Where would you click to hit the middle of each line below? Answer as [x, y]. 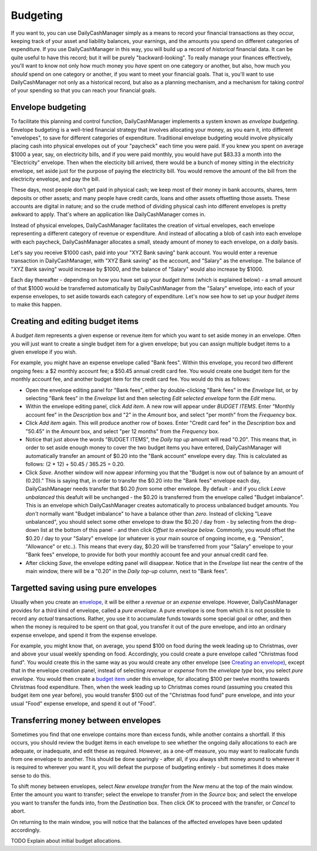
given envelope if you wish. [44, 352]
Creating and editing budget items [75, 322]
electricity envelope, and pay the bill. [55, 179]
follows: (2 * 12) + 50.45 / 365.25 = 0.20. [75, 464]
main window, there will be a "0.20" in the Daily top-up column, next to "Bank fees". [127, 571]
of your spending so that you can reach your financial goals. [84, 91]
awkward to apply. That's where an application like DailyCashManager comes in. [108, 214]
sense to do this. [31, 775]
